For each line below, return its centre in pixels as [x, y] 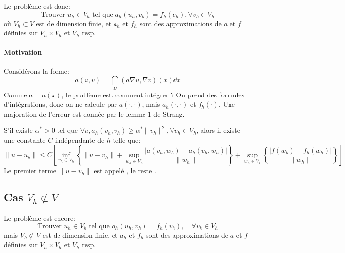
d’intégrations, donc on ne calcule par [61, 104]
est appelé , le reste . [125, 171]
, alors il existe [218, 130]
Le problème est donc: [37, 6]
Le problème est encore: [40, 218]
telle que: [127, 140]
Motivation [23, 52]
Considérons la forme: [37, 71]
